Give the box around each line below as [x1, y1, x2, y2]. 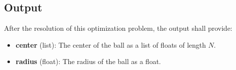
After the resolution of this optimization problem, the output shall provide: [4, 23, 233, 33]
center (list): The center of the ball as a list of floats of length [15, 39, 206, 50]
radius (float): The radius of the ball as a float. [15, 56, 161, 67]
